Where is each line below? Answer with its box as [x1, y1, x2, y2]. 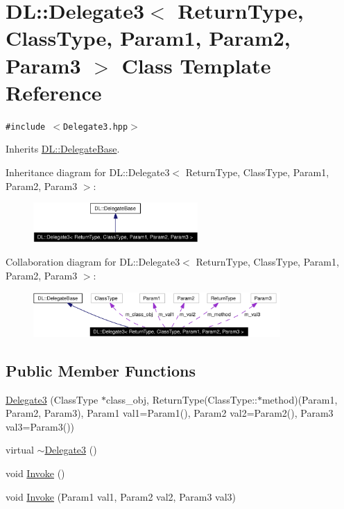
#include [6, 121, 46, 132]
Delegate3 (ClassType [6, 392, 98, 406]
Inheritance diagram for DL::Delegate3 [6, 164, 170, 179]
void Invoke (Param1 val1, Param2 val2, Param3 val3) [6, 489, 237, 503]
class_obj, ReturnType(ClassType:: [106, 392, 257, 406]
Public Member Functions [6, 359, 196, 381]
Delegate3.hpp [63, 121, 128, 132]
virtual [6, 442, 34, 457]
